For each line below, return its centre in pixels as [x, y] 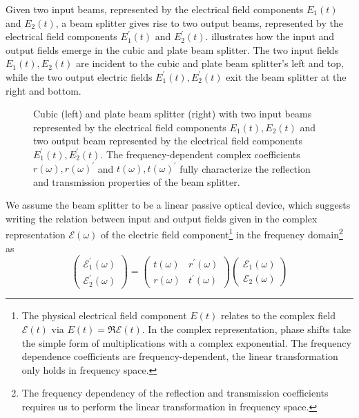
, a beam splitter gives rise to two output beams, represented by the [200, 22]
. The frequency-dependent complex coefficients [200, 154]
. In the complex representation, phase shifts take [246, 329]
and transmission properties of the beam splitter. [137, 181]
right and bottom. [43, 90]
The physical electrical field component [104, 315]
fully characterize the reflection [245, 168]
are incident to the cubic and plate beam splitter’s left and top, [210, 63]
